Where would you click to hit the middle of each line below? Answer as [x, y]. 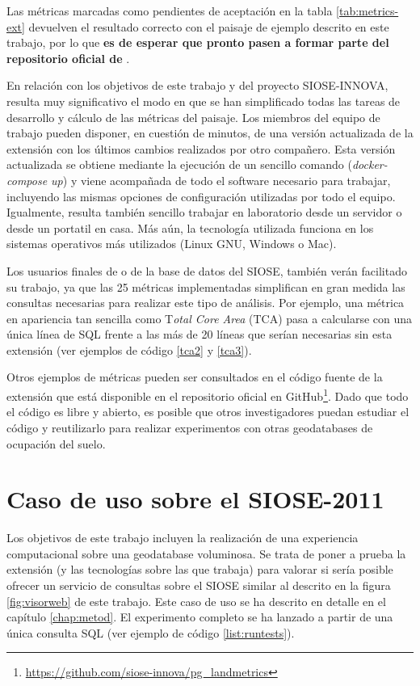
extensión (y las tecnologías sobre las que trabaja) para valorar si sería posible [200, 569]
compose [27, 180]
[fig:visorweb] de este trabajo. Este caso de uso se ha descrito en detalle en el [196, 601]
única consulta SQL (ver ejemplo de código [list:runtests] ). [151, 632]
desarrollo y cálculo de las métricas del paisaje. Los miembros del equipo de [193, 117]
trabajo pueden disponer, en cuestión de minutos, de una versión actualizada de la [210, 133]
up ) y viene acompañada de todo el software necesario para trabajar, [221, 180]
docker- [370, 164]
